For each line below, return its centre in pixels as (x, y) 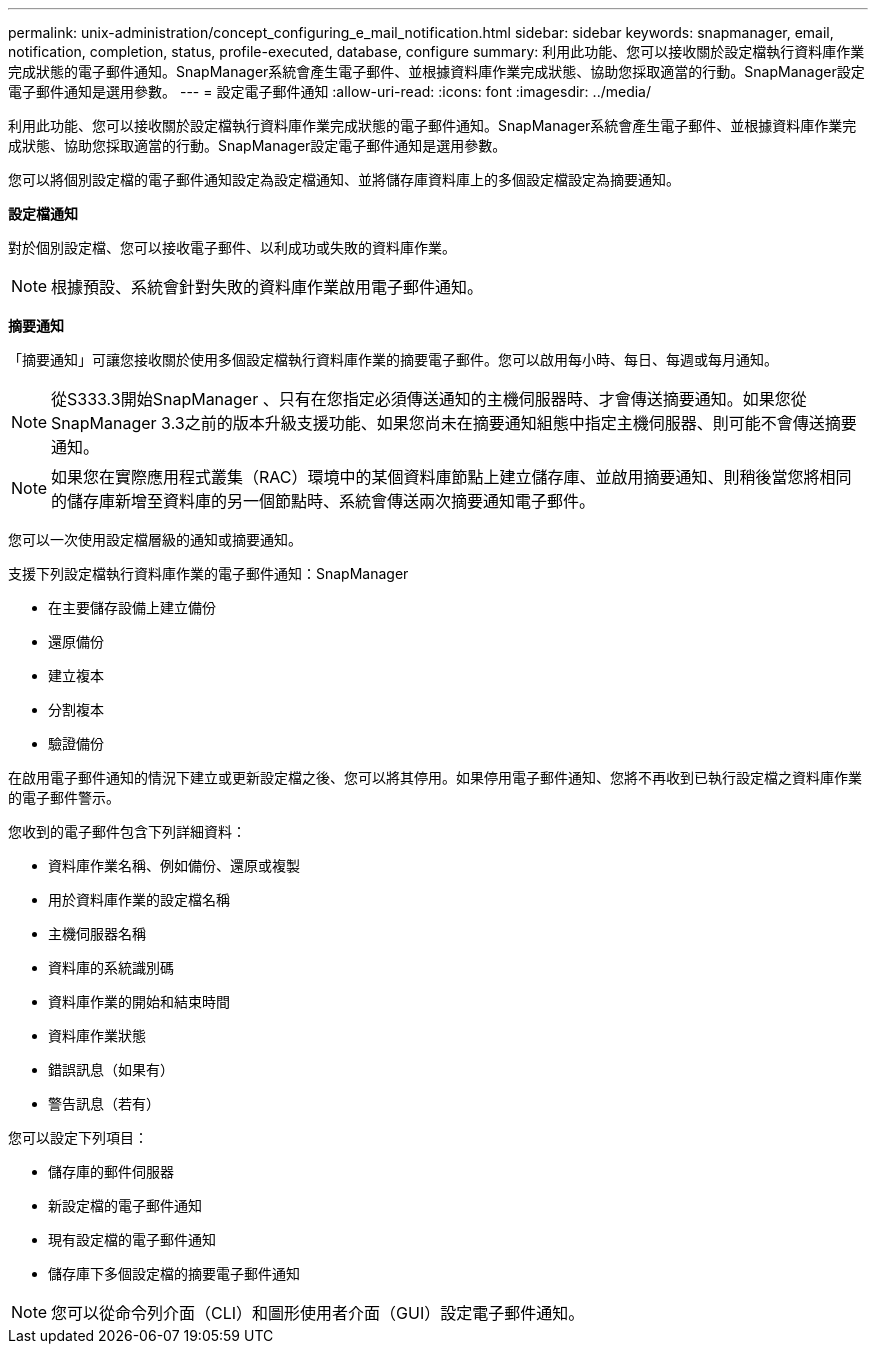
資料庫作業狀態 (97, 1035)
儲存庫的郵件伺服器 (111, 1171)
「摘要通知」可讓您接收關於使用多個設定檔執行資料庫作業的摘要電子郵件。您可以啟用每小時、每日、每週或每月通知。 (393, 359)
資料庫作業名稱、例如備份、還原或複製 (174, 865)
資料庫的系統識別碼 (111, 967)
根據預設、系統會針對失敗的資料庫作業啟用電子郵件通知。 (267, 287)
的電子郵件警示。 (64, 797)
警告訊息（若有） (104, 1103)
